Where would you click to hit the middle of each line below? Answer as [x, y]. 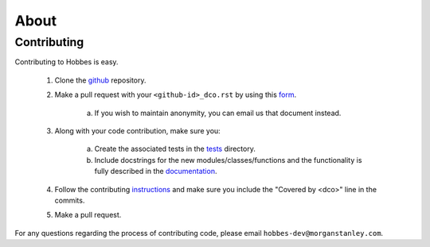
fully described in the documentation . [156, 172]
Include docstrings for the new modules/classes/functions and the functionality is [228, 160]
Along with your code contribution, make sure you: [137, 130]
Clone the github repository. [100, 80]
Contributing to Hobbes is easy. [66, 62]
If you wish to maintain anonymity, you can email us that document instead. [218, 113]
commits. [70, 200]
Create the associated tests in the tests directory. [175, 149]
